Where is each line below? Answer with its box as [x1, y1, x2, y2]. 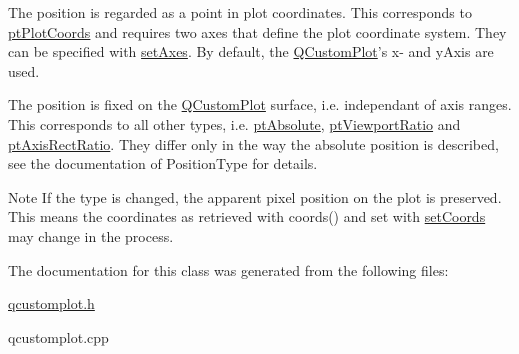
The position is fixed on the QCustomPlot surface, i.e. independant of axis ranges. [8, 94, 512, 115]
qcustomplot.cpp [8, 326, 109, 347]
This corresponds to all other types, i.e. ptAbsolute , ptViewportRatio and [8, 113, 461, 134]
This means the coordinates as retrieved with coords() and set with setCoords [8, 206, 486, 227]
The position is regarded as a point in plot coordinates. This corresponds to [8, 2, 472, 22]
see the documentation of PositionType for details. [8, 153, 318, 174]
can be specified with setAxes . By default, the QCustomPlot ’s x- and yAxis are [8, 41, 494, 62]
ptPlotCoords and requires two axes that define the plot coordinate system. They [8, 21, 507, 42]
